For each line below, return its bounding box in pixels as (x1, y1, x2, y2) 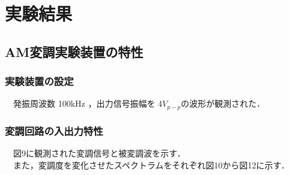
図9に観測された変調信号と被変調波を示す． (13, 147, 186, 159)
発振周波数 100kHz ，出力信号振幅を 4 (13, 97, 163, 110)
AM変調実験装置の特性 (5, 42, 144, 61)
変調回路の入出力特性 (5, 123, 103, 138)
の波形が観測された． (180, 97, 265, 110)
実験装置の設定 (5, 74, 74, 89)
